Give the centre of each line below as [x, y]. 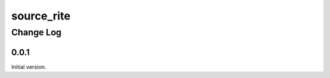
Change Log [36, 32]
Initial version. [29, 66]
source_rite [41, 16]
